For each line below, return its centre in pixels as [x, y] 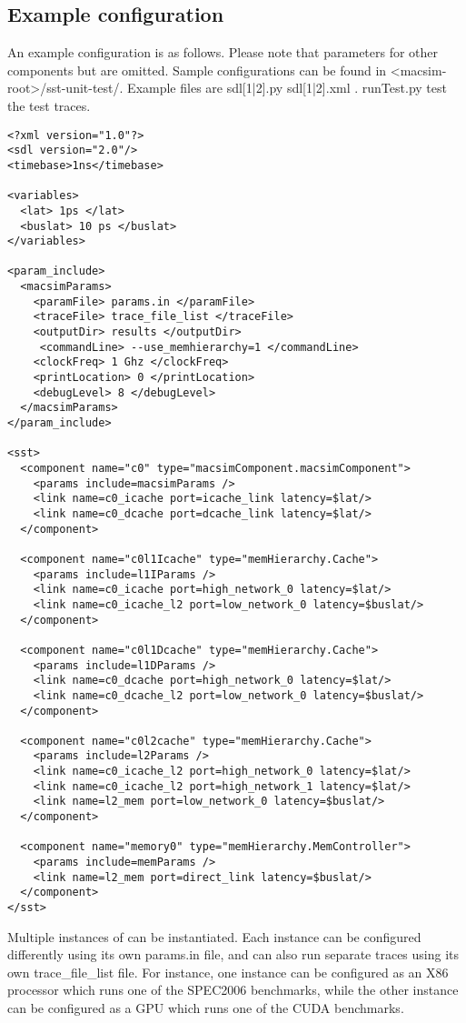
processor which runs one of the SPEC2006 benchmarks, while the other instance [233, 990]
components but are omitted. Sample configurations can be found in [197, 70]
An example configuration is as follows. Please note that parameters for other [223, 52]
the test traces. [49, 105]
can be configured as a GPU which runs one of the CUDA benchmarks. [206, 1008]
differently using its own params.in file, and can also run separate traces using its [233, 954]
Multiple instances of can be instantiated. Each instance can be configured [214, 936]
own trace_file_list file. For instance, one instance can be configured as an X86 [228, 972]
